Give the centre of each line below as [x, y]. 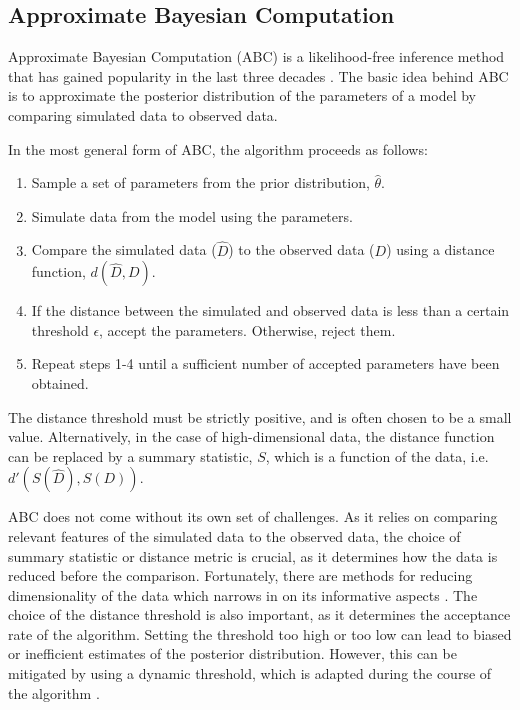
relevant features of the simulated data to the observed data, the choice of [234, 535]
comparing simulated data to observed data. [143, 114]
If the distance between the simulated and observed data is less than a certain [270, 310]
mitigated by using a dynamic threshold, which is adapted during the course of [250, 673]
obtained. [60, 382]
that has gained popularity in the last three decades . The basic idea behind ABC [258, 75]
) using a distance [440, 249]
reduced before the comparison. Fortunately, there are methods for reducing [240, 575]
